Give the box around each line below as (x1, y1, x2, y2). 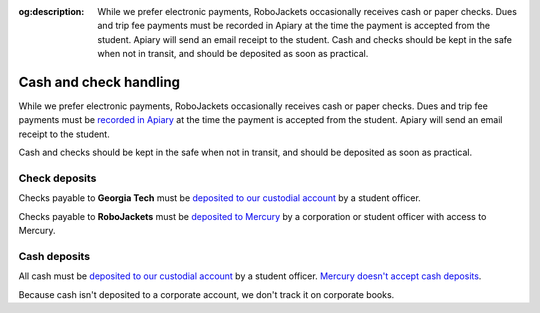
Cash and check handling (18, 73, 180, 90)
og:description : (18, 6, 85, 17)
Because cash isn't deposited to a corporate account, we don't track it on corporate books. (18, 288, 395, 300)
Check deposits (18, 171, 97, 185)
